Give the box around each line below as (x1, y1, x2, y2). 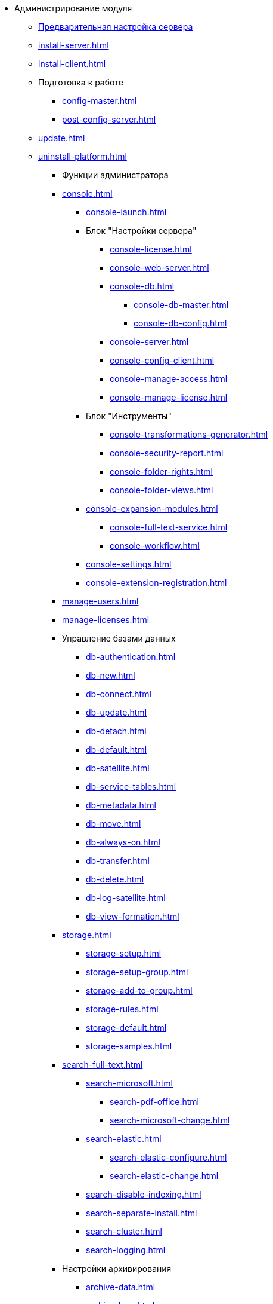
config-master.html (62, 96, 137, 106)
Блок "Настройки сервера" (86, 225, 197, 236)
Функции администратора (62, 170, 169, 180)
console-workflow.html (110, 540, 200, 551)
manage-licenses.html (62, 615, 150, 625)
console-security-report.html (110, 448, 224, 458)
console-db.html (110, 281, 175, 291)
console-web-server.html (110, 262, 209, 273)
